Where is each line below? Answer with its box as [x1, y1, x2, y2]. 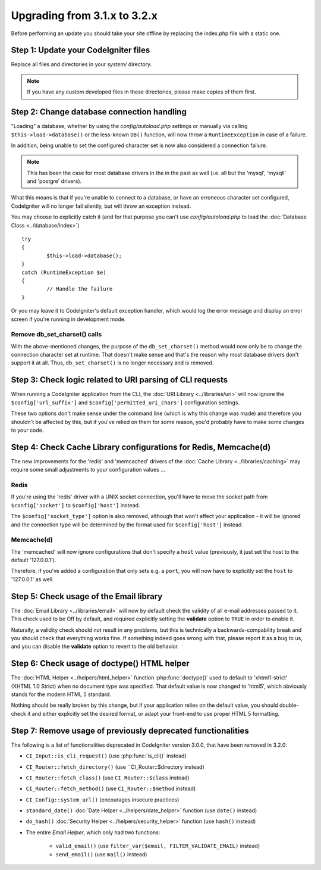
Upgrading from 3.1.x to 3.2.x [11, 9, 158, 22]
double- [279, 701, 299, 709]
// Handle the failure [46, 286, 113, 292]
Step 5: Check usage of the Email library [11, 591, 163, 601]
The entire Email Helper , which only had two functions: [26, 828, 160, 836]
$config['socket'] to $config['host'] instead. [11, 501, 140, 509]
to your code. [11, 426, 44, 434]
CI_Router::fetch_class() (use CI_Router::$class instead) [26, 774, 190, 781]
